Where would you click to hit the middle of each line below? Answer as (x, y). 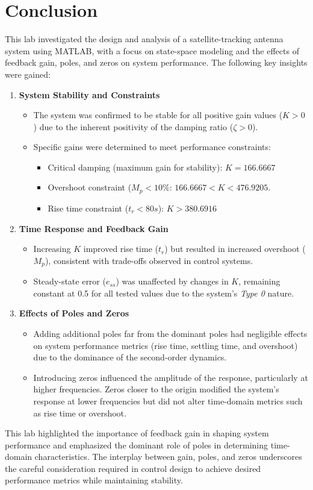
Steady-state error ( (70, 281)
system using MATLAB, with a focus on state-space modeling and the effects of (152, 50)
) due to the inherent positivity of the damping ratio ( (133, 126)
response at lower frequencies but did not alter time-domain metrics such (168, 400)
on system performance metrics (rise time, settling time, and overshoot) (166, 345)
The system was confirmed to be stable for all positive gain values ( (158, 115)
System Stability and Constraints (89, 94)
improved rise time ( (121, 249)
